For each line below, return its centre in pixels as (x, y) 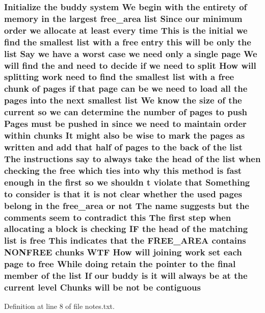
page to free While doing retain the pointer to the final (120, 264)
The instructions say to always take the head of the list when (132, 158)
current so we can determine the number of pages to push (126, 112)
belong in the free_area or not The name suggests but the (127, 205)
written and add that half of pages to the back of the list (123, 147)
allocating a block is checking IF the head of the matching (126, 229)
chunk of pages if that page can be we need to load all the (126, 88)
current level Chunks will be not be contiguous (102, 287)
